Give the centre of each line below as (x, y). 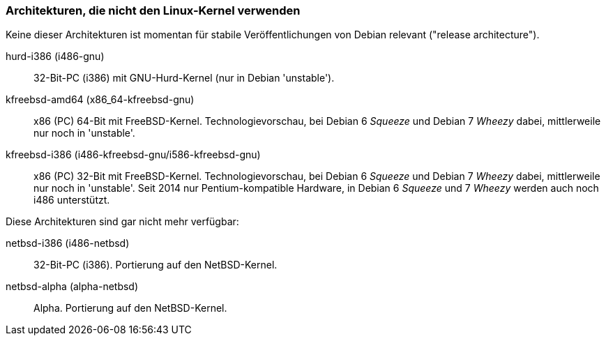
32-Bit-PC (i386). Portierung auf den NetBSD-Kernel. (156, 265)
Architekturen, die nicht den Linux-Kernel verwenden (153, 10)
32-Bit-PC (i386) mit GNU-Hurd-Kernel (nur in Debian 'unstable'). (184, 78)
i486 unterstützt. (72, 200)
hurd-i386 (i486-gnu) (55, 56)
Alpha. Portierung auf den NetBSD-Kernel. (130, 308)
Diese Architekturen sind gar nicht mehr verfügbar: (122, 222)
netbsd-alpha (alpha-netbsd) (72, 287)
